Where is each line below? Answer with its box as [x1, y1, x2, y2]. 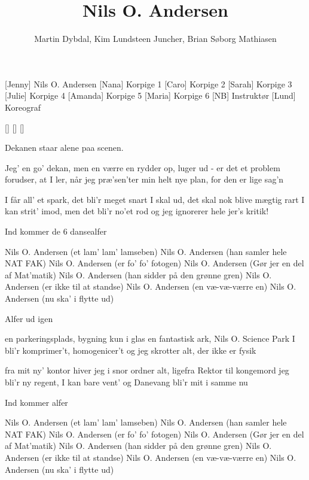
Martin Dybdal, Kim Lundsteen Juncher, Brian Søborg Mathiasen [34, 32, 277, 45]
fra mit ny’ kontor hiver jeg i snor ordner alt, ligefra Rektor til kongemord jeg [5, 364, 289, 376]
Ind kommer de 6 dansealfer [5, 225, 107, 238]
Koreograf [5, 101, 41, 113]
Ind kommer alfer [5, 396, 68, 408]
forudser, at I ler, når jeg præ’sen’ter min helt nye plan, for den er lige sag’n [5, 173, 284, 186]
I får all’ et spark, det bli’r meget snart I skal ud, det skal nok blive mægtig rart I [5, 193, 305, 205]
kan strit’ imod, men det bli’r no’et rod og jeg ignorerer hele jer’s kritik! [5, 205, 269, 217]
